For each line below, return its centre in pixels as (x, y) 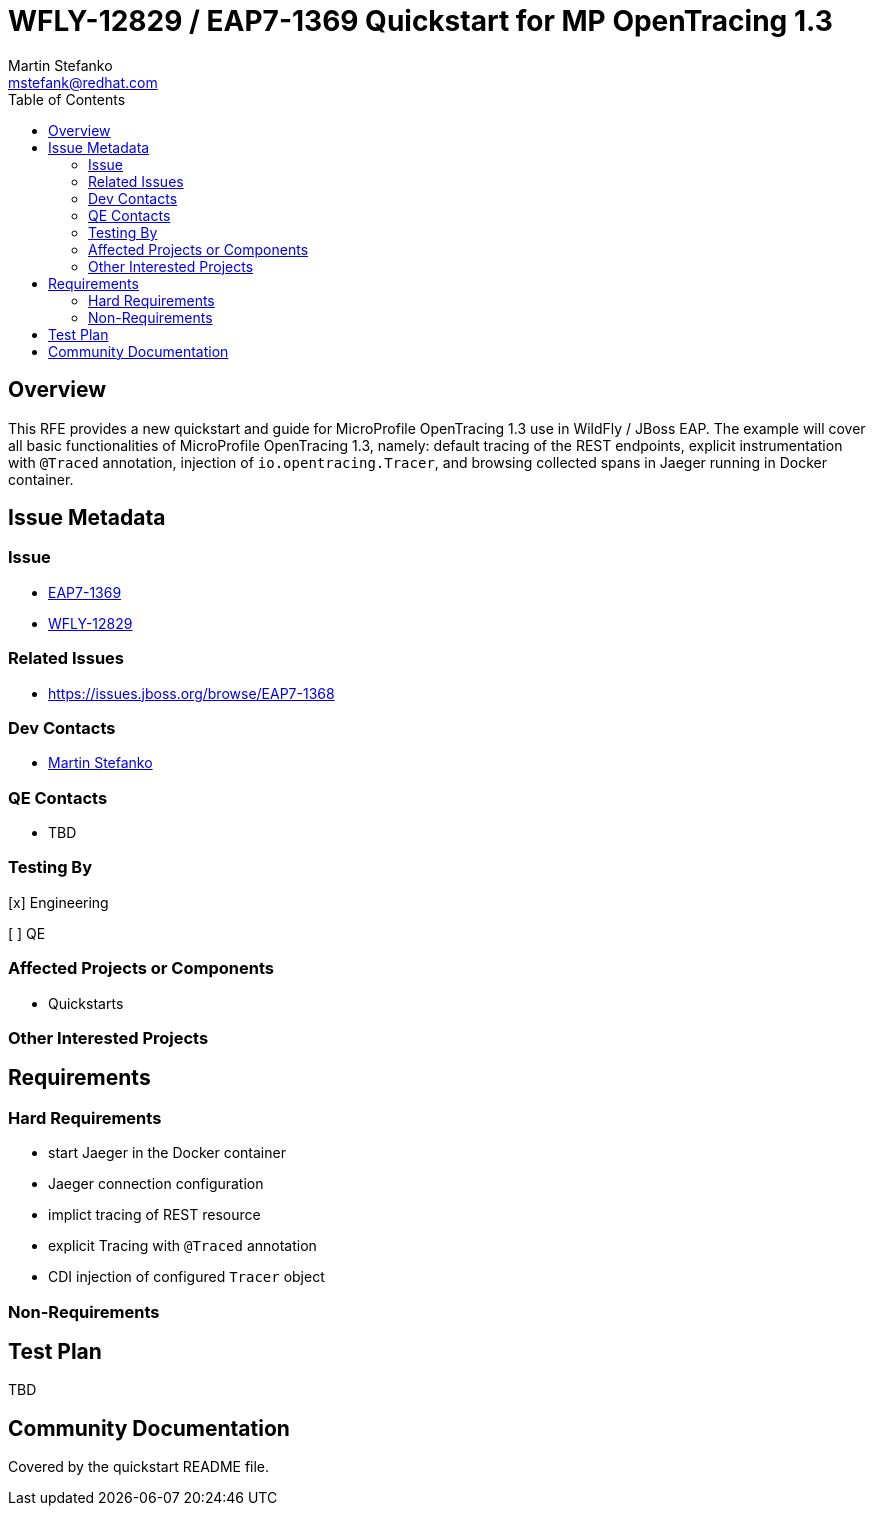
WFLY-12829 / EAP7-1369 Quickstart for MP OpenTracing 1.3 (420, 21)
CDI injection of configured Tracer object (186, 1277)
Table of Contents (67, 99)
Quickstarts (86, 1003)
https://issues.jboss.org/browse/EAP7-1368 (191, 693)
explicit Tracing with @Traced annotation (182, 1246)
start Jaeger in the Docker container (167, 1153)
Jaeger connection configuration (156, 1184)
